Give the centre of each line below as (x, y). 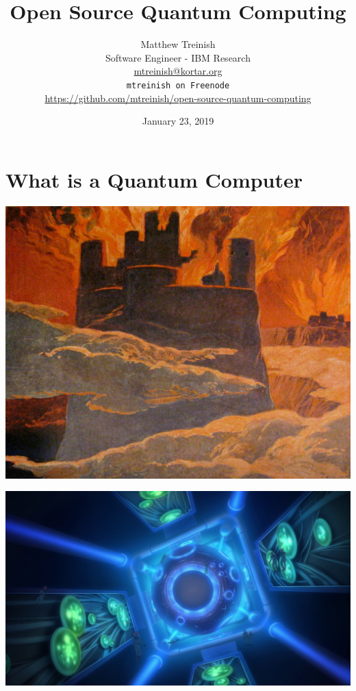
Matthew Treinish (178, 44)
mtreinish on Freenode (178, 85)
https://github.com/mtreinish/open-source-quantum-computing (178, 98)
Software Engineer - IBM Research (178, 57)
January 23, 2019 (178, 121)
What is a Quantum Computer (154, 179)
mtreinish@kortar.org (178, 71)
